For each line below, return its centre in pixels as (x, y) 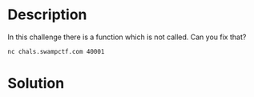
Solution (36, 84)
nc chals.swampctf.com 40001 (56, 51)
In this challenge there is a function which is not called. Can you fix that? (127, 37)
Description (47, 15)
